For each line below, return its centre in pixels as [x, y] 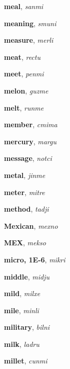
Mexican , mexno [31, 225]
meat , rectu [22, 57]
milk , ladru [22, 344]
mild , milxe [22, 293]
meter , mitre [24, 192]
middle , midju [27, 276]
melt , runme [24, 107]
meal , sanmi [24, 6]
